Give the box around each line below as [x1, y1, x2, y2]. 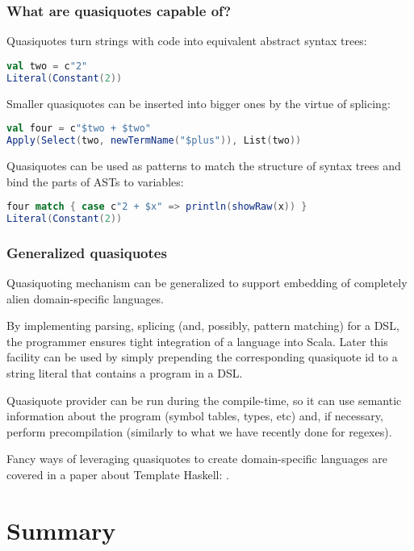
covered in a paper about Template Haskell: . [6, 466, 229, 482]
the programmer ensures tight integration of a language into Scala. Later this [6, 332, 388, 349]
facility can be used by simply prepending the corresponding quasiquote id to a [6, 349, 398, 365]
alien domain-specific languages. [6, 290, 164, 307]
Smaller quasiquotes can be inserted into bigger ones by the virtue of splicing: [6, 94, 391, 111]
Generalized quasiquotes [6, 242, 167, 262]
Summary [6, 513, 116, 546]
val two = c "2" [6, 60, 88, 72]
